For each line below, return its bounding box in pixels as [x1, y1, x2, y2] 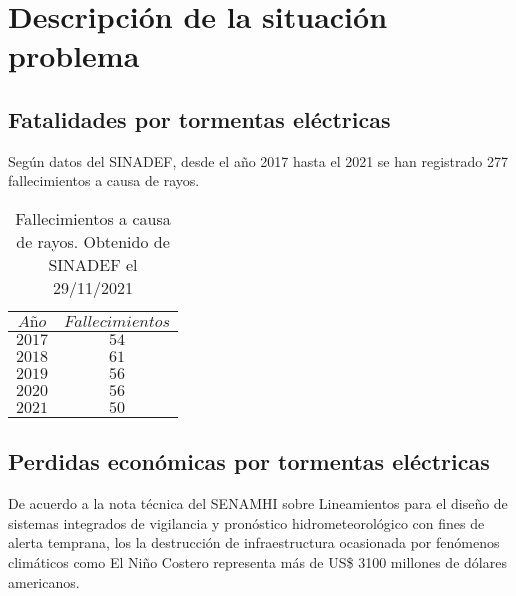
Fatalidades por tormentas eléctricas [8, 103, 391, 134]
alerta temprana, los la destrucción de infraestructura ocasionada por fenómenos [8, 532, 500, 553]
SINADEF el [48, 252, 138, 276]
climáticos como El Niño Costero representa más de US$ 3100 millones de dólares [8, 551, 507, 572]
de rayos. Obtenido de [16, 229, 170, 253]
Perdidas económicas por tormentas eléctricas [8, 446, 490, 477]
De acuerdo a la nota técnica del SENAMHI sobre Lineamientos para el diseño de [8, 493, 508, 514]
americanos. [8, 571, 80, 592]
